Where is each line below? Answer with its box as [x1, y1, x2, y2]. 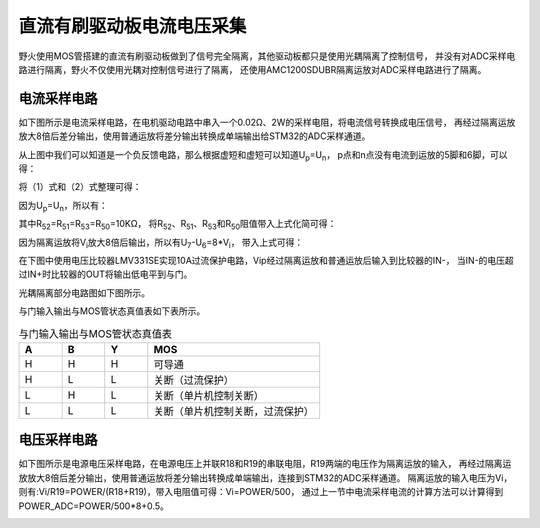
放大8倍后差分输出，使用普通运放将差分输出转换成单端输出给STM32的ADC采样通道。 [18, 130, 371, 142]
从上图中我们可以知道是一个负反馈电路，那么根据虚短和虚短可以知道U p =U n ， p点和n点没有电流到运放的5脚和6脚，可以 [18, 148, 508, 163]
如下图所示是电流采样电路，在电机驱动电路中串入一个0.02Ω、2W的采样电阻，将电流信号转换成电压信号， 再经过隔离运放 [18, 116, 516, 128]
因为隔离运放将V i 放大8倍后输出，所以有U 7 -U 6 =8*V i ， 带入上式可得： [18, 236, 304, 250]
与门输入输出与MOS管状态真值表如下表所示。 [18, 305, 206, 317]
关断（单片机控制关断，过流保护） [153, 404, 314, 418]
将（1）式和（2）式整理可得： [18, 181, 142, 193]
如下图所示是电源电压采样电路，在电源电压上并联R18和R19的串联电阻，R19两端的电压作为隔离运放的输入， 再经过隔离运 [18, 458, 512, 470]
